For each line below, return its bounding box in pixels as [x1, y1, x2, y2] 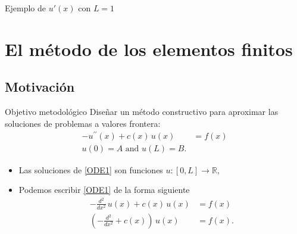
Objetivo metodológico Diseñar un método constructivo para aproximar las [5, 105, 279, 118]
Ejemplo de [5, 2, 46, 14]
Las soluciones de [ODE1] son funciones [18, 163, 163, 176]
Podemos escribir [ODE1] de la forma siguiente [18, 183, 190, 196]
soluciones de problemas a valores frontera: [5, 117, 161, 129]
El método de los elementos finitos [5, 36, 293, 61]
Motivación [5, 77, 75, 96]
